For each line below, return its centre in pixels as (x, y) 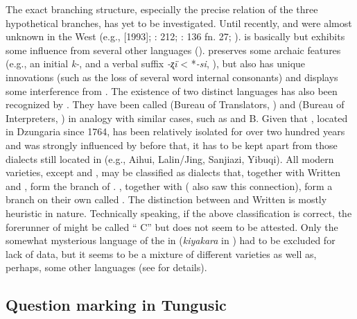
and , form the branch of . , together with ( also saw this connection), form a (169, 186)
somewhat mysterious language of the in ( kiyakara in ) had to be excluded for (171, 240)
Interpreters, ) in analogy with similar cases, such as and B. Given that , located (177, 118)
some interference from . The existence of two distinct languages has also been (172, 90)
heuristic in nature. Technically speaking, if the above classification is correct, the (179, 213)
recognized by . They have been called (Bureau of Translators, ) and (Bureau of (175, 104)
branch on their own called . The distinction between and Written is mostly (166, 199)
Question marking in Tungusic (116, 305)
